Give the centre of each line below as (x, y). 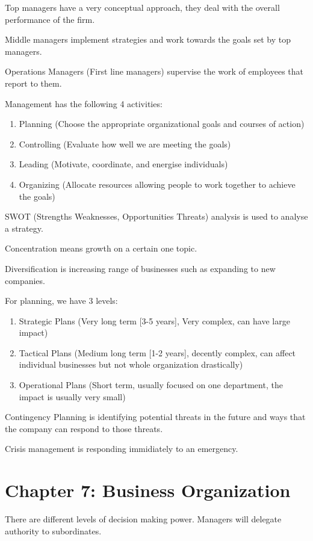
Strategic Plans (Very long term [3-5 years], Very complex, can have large (154, 320)
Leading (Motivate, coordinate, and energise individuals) (123, 164)
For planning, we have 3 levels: (61, 301)
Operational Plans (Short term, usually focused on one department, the (151, 385)
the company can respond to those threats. (84, 428)
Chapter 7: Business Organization (148, 490)
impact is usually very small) (72, 396)
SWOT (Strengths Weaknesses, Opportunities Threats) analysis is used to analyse (156, 216)
